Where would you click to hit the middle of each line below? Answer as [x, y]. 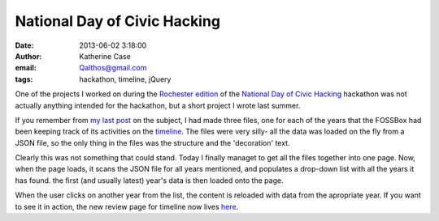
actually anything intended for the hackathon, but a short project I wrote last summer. [158, 105]
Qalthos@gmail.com [113, 68]
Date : [24, 45]
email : [26, 68]
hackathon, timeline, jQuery [125, 79]
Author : [28, 56]
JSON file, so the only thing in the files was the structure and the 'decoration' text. [152, 142]
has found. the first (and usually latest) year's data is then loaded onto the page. [149, 180]
